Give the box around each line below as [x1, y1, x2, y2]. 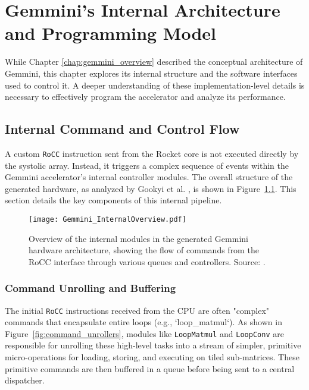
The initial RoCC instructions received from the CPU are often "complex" [5, 304, 270, 316]
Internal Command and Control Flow [5, 119, 240, 138]
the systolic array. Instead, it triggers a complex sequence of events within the [5, 159, 289, 171]
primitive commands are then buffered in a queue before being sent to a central [5, 362, 295, 375]
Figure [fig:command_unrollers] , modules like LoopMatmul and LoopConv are [5, 327, 284, 339]
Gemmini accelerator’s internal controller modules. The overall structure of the [5, 171, 293, 183]
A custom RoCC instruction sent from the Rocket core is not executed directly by [5, 147, 299, 159]
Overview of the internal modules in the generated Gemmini [29, 232, 248, 244]
